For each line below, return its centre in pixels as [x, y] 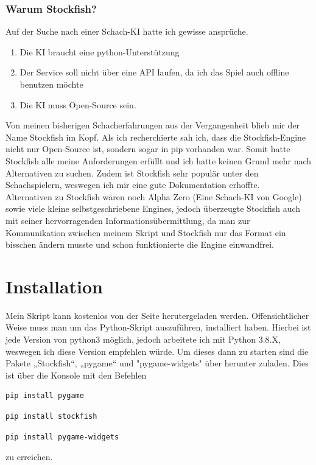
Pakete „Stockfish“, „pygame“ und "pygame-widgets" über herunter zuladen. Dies [157, 363]
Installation [54, 286]
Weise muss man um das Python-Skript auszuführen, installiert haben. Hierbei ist [158, 327]
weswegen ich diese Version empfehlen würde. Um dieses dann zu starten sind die [157, 351]
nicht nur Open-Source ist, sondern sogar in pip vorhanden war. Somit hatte [148, 149]
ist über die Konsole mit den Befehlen [76, 375]
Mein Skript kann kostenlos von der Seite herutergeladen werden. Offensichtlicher [157, 315]
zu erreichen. [29, 457]
